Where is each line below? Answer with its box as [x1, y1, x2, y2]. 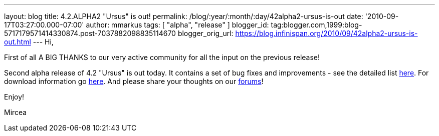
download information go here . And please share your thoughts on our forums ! [4, 77, 264, 85]
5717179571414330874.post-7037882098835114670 [4, 29, 176, 37]
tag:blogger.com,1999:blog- [271, 20, 362, 29]
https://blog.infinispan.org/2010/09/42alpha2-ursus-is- [235, 29, 418, 37]
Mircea [4, 108, 27, 116]
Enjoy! [4, 92, 25, 101]
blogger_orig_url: [177, 29, 234, 37]
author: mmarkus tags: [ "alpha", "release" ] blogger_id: [86, 20, 269, 29]
